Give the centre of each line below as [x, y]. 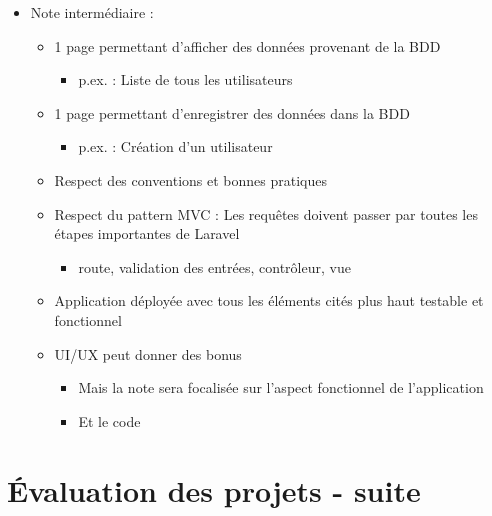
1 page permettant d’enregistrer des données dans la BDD [232, 112]
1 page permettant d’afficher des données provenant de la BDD [247, 45]
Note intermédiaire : [92, 12]
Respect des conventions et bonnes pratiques [191, 179]
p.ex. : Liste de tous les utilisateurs [185, 79]
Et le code [109, 420]
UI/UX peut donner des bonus [148, 353]
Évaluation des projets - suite [214, 489]
